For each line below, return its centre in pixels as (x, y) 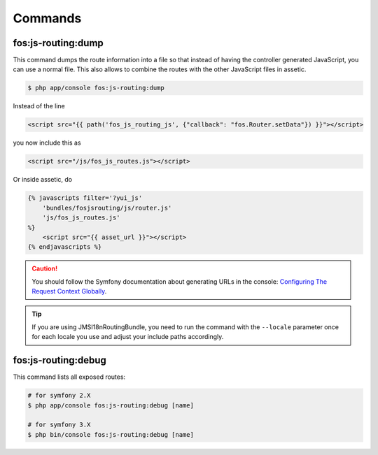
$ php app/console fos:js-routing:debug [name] (111, 405)
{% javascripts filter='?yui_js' (85, 198)
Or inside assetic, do (43, 180)
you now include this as (47, 143)
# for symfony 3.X (59, 425)
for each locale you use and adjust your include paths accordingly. (128, 337)
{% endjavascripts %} (65, 247)
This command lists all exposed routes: (69, 377)
